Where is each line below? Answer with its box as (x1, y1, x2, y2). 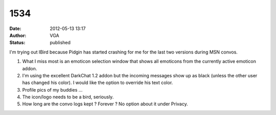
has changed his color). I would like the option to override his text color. (22, 79, 173, 86)
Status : (9, 40, 26, 46)
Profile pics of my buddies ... (22, 87, 83, 93)
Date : (9, 25, 21, 32)
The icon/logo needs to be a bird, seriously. (22, 94, 114, 100)
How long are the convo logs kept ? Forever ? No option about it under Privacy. (22, 101, 189, 107)
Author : (9, 32, 27, 38)
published (50, 40, 71, 46)
